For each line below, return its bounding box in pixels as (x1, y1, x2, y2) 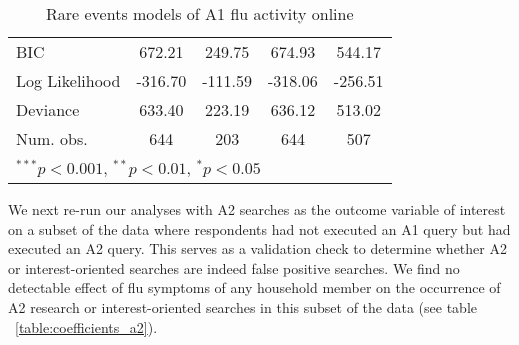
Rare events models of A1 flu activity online (46, 2, 354, 25)
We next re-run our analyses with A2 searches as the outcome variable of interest (8, 199, 506, 219)
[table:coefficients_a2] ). (15, 316, 158, 337)
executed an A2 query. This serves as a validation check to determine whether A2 (8, 238, 507, 259)
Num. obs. (16, 127, 88, 150)
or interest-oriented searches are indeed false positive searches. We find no (8, 257, 460, 278)
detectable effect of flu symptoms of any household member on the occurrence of (8, 277, 501, 298)
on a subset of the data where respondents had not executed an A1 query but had (8, 218, 511, 239)
